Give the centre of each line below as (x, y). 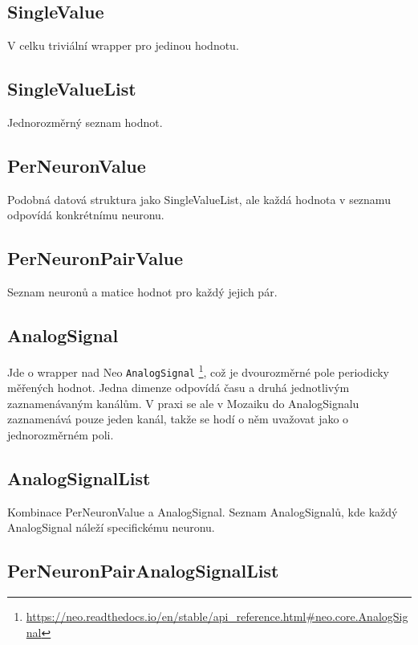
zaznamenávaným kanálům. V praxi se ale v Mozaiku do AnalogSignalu (183, 403)
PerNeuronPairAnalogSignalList (143, 571)
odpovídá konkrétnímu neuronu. (86, 215)
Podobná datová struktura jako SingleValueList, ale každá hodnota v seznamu (199, 199)
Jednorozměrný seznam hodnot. (85, 122)
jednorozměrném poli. (61, 435)
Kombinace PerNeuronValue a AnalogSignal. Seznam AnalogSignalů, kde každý (203, 511)
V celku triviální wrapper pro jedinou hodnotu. (123, 45)
